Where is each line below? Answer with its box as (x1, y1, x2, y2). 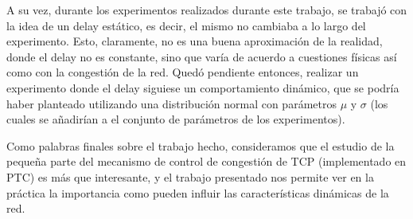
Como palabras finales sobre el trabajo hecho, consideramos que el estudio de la (6, 137, 395, 154)
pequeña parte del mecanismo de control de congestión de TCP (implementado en (6, 153, 407, 170)
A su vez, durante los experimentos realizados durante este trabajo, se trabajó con (6, 2, 407, 18)
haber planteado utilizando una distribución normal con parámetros (6, 95, 337, 111)
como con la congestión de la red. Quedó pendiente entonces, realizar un (6, 64, 359, 80)
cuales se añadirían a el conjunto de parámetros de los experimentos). (6, 111, 345, 127)
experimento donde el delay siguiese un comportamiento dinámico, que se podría (6, 79, 399, 96)
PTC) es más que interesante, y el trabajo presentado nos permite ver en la (6, 168, 374, 185)
